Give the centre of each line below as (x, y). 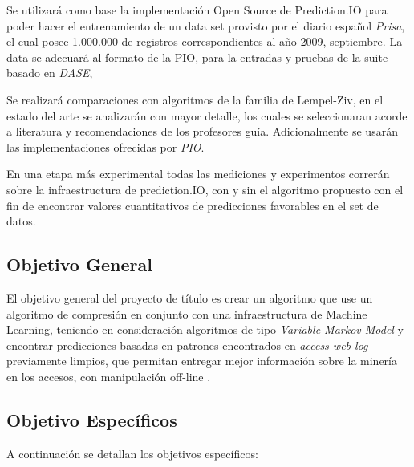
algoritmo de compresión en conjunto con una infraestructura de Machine (187, 313)
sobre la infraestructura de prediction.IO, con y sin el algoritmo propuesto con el (205, 189)
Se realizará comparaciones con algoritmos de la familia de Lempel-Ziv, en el (195, 99)
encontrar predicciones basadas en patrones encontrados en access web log (187, 345)
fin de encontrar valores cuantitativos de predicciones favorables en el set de (193, 205)
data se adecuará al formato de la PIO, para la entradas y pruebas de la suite (197, 57)
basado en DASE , (50, 73)
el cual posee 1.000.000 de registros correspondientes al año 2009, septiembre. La (205, 41)
